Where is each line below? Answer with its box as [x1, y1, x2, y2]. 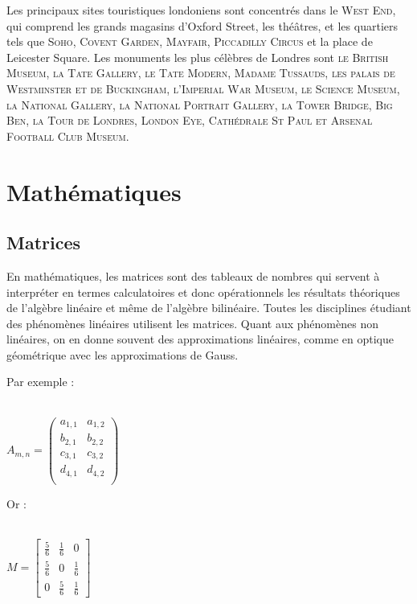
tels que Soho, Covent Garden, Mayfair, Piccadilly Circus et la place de [6, 33, 373, 50]
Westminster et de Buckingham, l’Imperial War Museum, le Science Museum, [6, 80, 400, 97]
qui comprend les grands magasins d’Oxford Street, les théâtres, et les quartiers [6, 17, 398, 34]
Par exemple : [6, 373, 75, 390]
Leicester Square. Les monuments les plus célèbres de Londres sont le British [6, 48, 389, 65]
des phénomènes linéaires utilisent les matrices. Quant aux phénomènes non [6, 314, 378, 331]
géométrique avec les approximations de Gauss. [6, 346, 239, 363]
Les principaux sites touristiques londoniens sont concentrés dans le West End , [6, 2, 396, 18]
